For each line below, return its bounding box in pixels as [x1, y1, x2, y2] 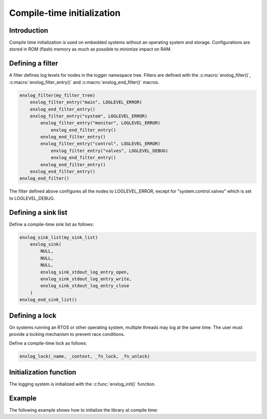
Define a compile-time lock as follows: [9, 340, 88, 346]
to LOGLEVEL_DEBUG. [9, 195, 55, 201]
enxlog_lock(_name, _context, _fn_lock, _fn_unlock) [19, 354, 150, 359]
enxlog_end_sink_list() [19, 297, 78, 303]
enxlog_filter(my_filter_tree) [19, 92, 96, 98]
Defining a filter [9, 59, 58, 68]
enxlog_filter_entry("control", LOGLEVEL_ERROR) [40, 141, 161, 147]
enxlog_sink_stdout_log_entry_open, [40, 269, 130, 275]
